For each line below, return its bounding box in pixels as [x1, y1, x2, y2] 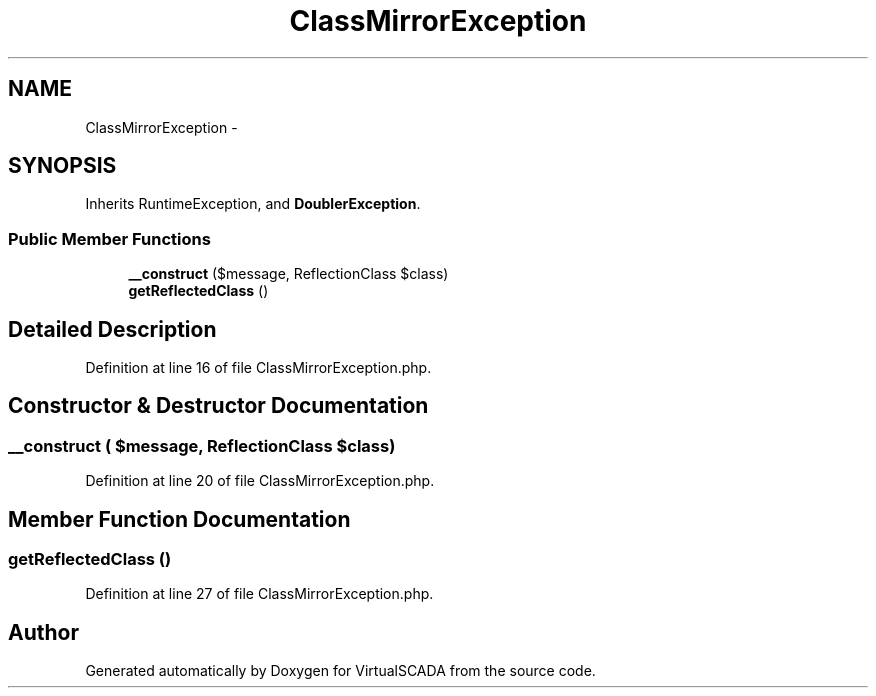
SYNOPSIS [8, 153, 117, 179]
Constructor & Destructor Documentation [8, 393, 429, 419]
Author [8, 619, 79, 645]
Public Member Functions [8, 228, 211, 249]
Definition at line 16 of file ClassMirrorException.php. [85, 359, 432, 377]
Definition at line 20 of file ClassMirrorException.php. [85, 472, 435, 490]
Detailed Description [8, 316, 217, 342]
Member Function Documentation [8, 506, 351, 532]
